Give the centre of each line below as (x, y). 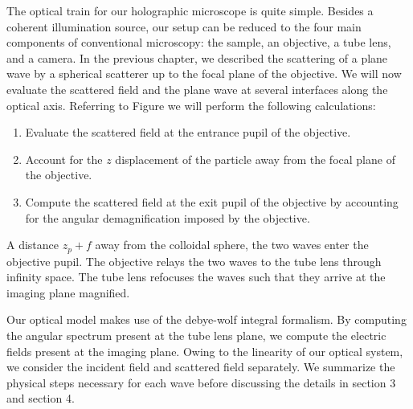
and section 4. (41, 398)
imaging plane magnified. (68, 292)
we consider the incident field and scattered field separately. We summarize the (201, 367)
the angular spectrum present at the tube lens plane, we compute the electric (196, 335)
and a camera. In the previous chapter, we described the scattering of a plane (197, 57)
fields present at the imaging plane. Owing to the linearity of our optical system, (205, 351)
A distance (33, 245)
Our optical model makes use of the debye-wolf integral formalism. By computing (206, 319)
